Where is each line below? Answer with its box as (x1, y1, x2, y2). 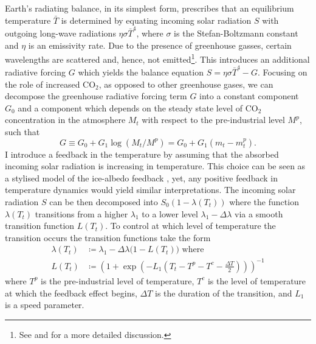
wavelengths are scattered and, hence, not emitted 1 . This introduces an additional (5, 51, 310, 65)
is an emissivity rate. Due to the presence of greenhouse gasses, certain (28, 38, 292, 51)
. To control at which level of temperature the (105, 219, 276, 232)
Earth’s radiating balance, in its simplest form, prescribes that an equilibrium (5, 2, 294, 14)
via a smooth (235, 207, 283, 220)
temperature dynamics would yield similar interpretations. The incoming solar (5, 183, 296, 196)
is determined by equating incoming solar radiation (61, 13, 252, 26)
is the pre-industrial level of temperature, (41, 274, 194, 287)
